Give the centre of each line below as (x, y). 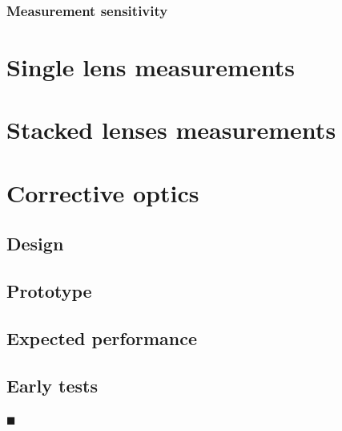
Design (35, 244)
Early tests (52, 385)
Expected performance (102, 337)
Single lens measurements (151, 67)
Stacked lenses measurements (171, 130)
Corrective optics (103, 192)
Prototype (49, 291)
